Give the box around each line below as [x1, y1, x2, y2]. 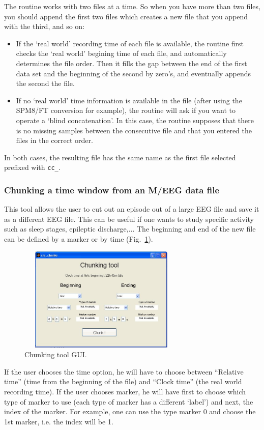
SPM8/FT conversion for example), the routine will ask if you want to [16, 105, 236, 116]
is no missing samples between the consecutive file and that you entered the [16, 125, 252, 135]
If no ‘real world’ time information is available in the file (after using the [16, 95, 242, 105]
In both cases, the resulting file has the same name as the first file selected [4, 152, 236, 162]
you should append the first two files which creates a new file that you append [4, 11, 248, 21]
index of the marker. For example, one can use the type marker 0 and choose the [4, 406, 256, 417]
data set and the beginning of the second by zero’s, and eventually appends [16, 68, 251, 78]
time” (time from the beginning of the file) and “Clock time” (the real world [4, 376, 242, 387]
